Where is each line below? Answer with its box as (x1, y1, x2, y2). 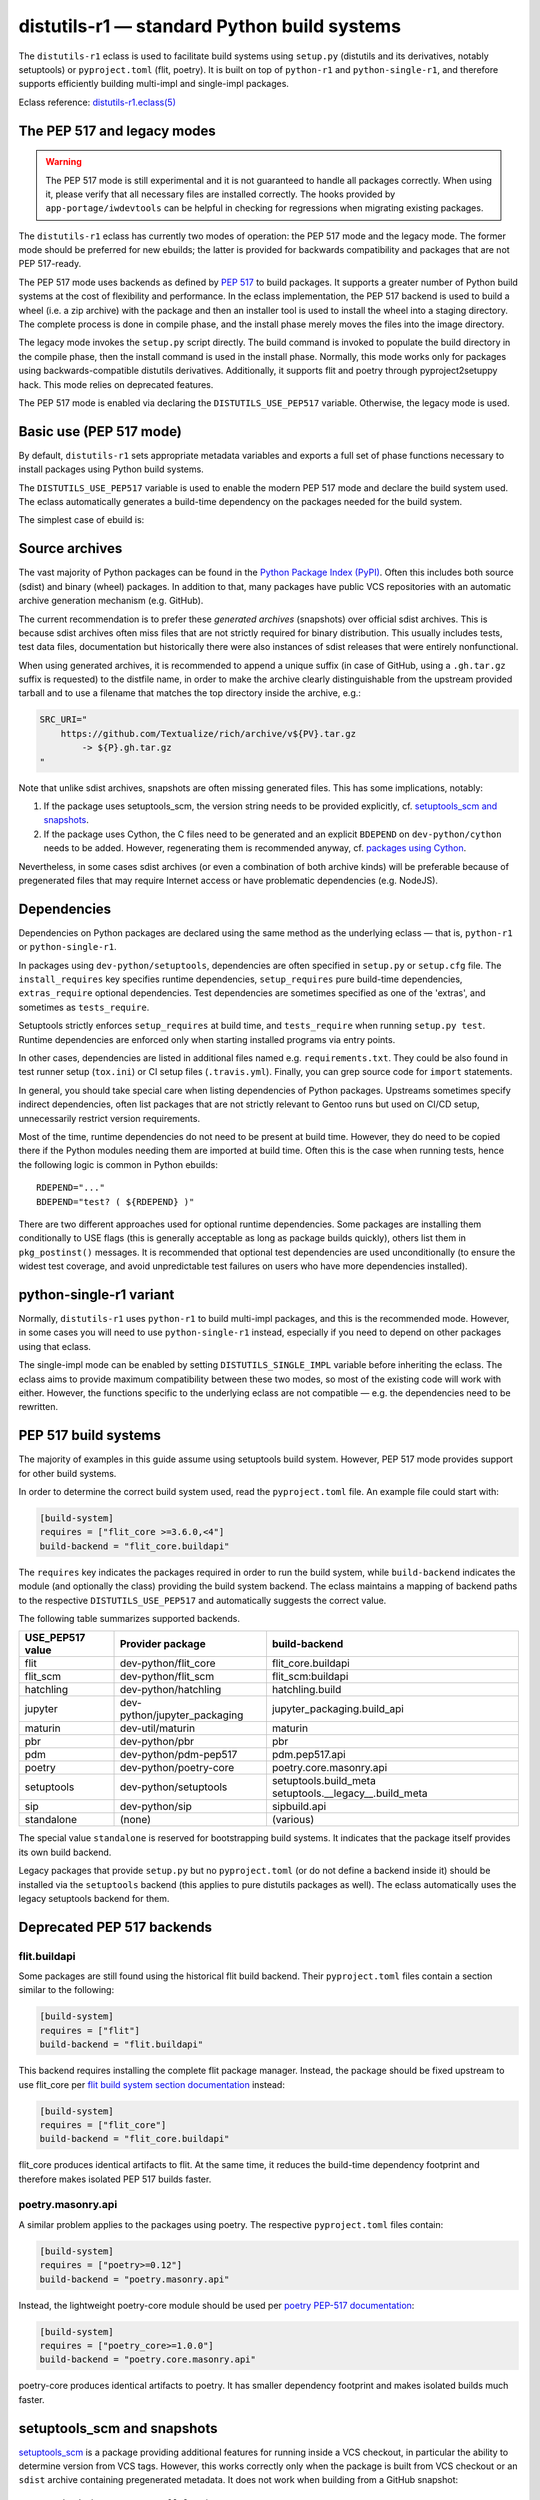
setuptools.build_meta (271, 1774, 377, 1788)
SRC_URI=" (39, 714, 88, 725)
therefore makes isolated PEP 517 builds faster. (18, 2173, 212, 2185)
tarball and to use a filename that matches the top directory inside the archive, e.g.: (18, 687, 362, 699)
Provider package (119, 1637, 206, 1651)
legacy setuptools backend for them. (18, 1892, 170, 1904)
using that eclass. (18, 1340, 92, 1352)
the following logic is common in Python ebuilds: (18, 1158, 219, 1170)
